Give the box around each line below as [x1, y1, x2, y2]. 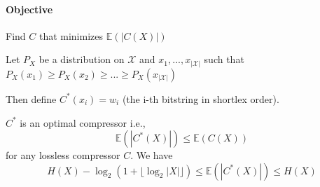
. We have [130, 148, 173, 162]
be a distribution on [39, 52, 125, 67]
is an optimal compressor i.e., [20, 115, 146, 130]
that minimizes [39, 28, 104, 43]
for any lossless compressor [6, 148, 120, 162]
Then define [6, 91, 57, 106]
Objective [6, 1, 53, 16]
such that [204, 52, 244, 67]
